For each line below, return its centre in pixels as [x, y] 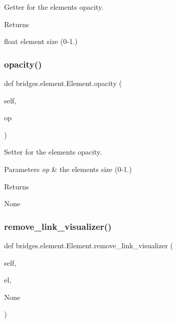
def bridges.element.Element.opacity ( [63, 83]
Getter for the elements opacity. [54, 7]
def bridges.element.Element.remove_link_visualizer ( [89, 245]
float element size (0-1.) [41, 41]
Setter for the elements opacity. [53, 152]
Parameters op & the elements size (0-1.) [68, 169]
